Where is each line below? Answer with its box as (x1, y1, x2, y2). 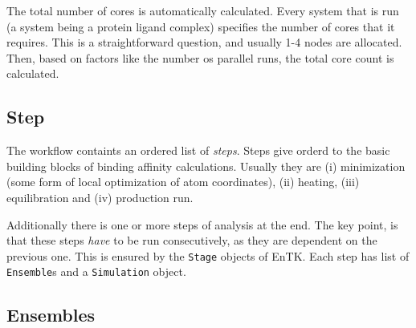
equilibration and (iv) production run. (6, 188, 194, 205)
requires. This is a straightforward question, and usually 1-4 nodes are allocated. (6, 34, 402, 51)
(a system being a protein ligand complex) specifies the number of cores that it (6, 18, 395, 34)
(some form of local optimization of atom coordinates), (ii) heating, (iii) (6, 173, 360, 190)
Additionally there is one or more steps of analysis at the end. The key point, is (6, 216, 398, 233)
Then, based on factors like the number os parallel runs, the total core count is (6, 49, 394, 66)
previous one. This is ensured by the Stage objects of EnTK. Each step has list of (6, 247, 410, 264)
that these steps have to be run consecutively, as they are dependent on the (6, 232, 377, 249)
